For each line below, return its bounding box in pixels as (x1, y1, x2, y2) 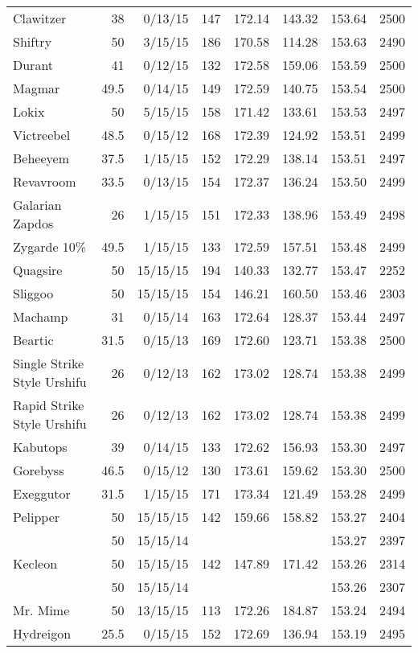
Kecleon (13, 554, 58, 573)
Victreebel (13, 125, 71, 144)
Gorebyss (13, 461, 64, 479)
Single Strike (13, 354, 84, 372)
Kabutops (13, 437, 68, 456)
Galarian (13, 195, 62, 214)
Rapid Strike (13, 396, 84, 414)
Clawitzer (13, 9, 67, 27)
